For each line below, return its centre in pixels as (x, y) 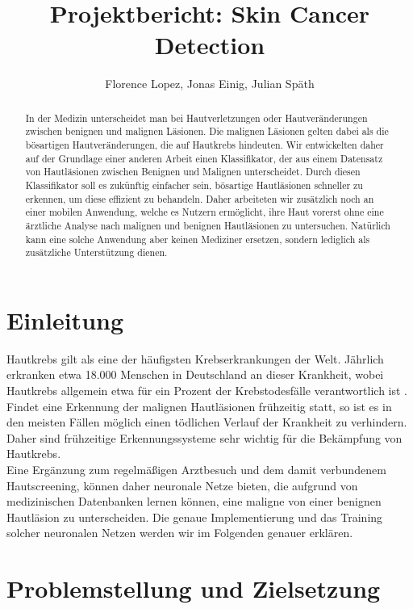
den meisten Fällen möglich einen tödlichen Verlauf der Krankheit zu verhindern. (207, 422)
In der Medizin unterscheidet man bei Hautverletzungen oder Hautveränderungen (196, 118)
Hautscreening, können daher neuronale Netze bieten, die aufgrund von (182, 485)
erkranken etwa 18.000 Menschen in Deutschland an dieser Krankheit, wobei (195, 374)
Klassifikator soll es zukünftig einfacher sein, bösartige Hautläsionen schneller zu (194, 185)
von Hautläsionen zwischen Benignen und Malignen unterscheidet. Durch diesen (193, 172)
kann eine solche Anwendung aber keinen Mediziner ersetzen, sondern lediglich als (198, 239)
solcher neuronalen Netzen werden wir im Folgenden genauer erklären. (180, 533)
